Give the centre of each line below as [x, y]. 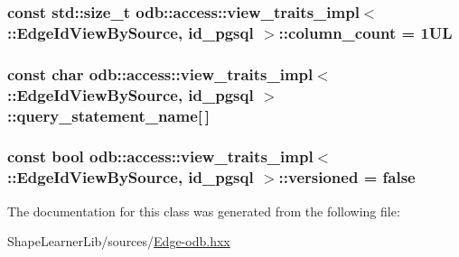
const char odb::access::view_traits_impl [160, 73]
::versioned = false [347, 177]
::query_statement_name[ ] [108, 115]
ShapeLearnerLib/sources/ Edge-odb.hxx [119, 241]
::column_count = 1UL [365, 32]
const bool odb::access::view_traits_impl [160, 156]
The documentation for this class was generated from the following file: [204, 211]
